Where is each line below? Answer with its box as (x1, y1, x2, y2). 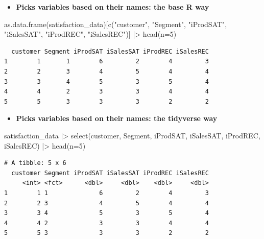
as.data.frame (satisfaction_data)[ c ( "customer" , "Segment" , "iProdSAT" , (4, 18, 227, 29)
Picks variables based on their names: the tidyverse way (16, 113, 218, 124)
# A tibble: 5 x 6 (4, 159, 66, 167)
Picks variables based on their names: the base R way (16, 2, 209, 12)
